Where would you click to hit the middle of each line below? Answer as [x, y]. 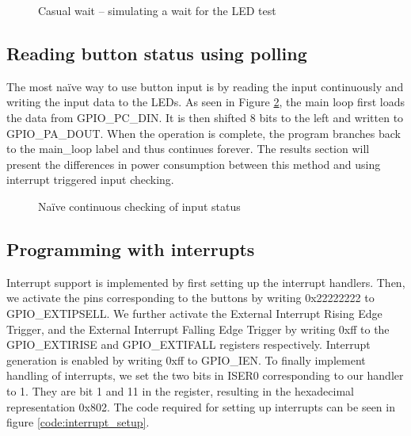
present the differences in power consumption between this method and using [194, 164]
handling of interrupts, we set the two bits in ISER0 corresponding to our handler [205, 375]
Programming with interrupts [131, 249]
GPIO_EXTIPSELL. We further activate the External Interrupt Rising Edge [194, 313]
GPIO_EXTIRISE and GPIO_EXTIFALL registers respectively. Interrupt [188, 344]
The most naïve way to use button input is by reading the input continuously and [205, 86]
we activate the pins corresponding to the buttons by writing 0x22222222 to [190, 298]
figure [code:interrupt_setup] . [78, 422]
